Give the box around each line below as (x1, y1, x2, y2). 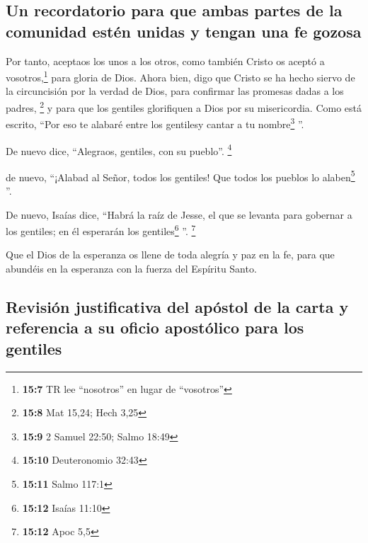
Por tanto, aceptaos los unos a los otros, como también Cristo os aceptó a (6, 53, 325, 68)
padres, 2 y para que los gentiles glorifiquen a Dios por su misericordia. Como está (6, 98, 362, 115)
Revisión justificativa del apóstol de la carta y (6, 296, 349, 318)
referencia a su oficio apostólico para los (6, 316, 304, 338)
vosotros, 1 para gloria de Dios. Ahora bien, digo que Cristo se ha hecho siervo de (6, 68, 355, 84)
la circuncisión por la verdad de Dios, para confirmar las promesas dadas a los (6, 84, 344, 98)
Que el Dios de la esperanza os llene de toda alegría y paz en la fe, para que (6, 247, 335, 262)
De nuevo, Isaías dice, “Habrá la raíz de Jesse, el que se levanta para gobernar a (6, 207, 352, 222)
